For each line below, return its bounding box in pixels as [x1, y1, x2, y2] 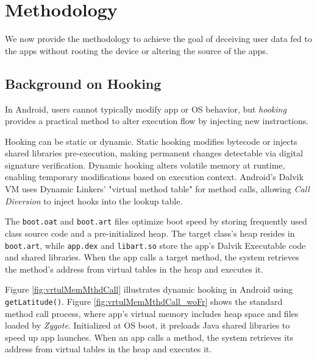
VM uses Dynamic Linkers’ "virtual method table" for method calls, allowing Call [5, 183, 310, 195]
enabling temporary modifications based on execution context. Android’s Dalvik [5, 170, 304, 183]
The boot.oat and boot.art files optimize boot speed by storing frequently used [5, 215, 307, 228]
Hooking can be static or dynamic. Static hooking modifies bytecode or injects [5, 134, 297, 147]
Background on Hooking [5, 74, 162, 92]
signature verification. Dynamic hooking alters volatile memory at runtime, [5, 158, 285, 171]
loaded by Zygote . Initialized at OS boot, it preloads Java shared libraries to [5, 319, 290, 332]
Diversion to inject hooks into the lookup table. [5, 194, 183, 207]
